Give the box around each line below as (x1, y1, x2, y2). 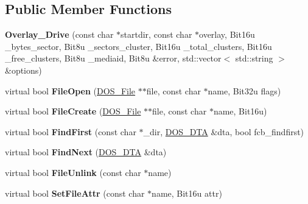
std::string (235, 52, 273, 65)
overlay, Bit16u (199, 28, 255, 41)
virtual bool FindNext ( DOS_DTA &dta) (5, 146, 167, 158)
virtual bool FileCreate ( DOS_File (5, 105, 141, 118)
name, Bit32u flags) (208, 84, 281, 97)
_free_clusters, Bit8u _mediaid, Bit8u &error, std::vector (5, 52, 222, 65)
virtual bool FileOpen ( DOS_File (5, 84, 136, 97)
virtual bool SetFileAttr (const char (5, 186, 145, 199)
